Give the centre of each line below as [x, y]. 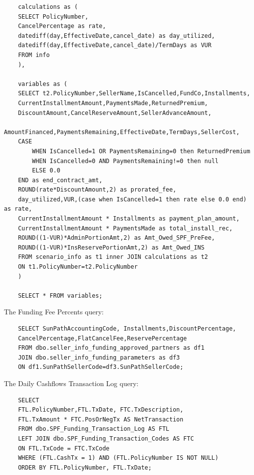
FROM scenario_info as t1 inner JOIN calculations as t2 [113, 257]
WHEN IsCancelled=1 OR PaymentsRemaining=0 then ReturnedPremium [141, 151]
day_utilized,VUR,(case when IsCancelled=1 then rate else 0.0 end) [132, 199]
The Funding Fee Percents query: [54, 312]
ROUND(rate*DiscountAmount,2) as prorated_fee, [97, 190]
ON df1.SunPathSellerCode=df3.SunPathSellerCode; [101, 367]
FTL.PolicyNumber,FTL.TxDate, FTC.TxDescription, [101, 410]
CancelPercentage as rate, [62, 26]
